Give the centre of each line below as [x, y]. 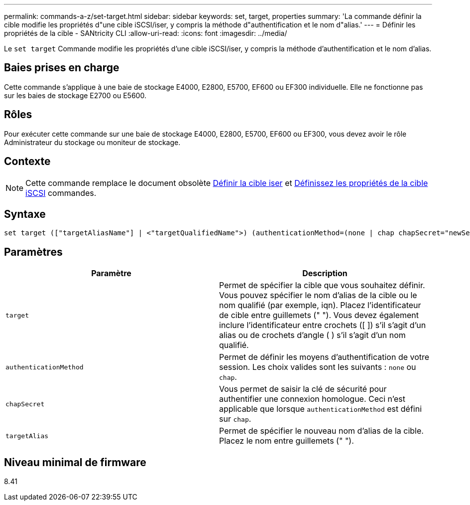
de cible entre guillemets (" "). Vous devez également [319, 315]
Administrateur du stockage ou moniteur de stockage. [92, 142]
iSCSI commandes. [61, 193]
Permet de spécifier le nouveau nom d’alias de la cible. [321, 431]
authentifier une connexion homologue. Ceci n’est [312, 399]
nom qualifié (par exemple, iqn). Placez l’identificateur [320, 305]
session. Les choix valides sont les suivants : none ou [318, 367]
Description [325, 273]
